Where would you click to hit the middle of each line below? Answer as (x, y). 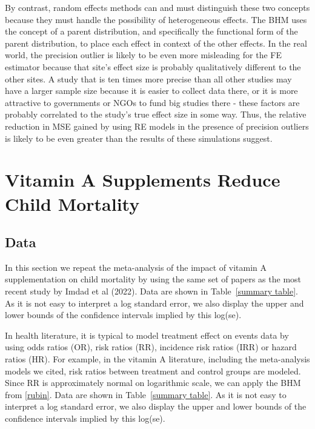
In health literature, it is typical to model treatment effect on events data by (147, 335)
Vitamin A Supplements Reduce (143, 180)
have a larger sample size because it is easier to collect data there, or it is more (151, 91)
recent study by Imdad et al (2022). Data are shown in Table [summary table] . (151, 291)
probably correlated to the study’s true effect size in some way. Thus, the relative (156, 114)
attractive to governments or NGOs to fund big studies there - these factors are (152, 102)
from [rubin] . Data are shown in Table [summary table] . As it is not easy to (146, 394)
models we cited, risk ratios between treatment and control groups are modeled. (153, 371)
